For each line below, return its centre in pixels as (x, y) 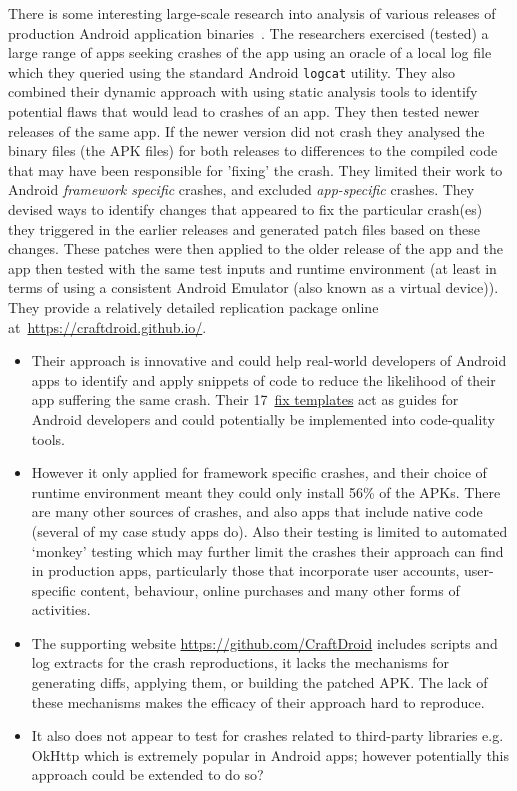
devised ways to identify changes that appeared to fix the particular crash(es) (245, 209)
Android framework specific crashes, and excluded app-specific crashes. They (241, 189)
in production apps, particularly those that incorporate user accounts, (245, 570)
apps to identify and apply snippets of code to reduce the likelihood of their (263, 379)
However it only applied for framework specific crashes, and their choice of (259, 472)
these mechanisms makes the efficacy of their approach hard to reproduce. (258, 701)
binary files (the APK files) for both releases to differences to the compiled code (253, 150)
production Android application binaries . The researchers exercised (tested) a (248, 32)
